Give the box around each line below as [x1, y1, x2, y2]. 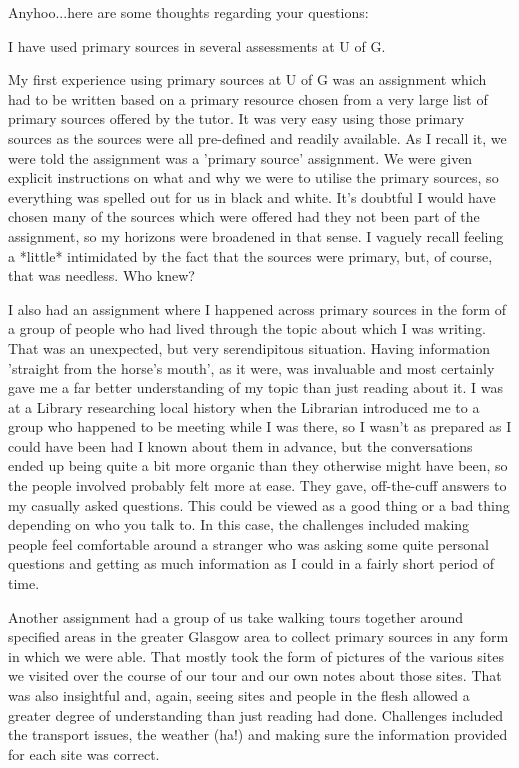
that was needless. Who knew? [8, 265, 195, 286]
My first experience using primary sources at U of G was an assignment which [8, 69, 487, 90]
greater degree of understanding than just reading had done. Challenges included [8, 704, 504, 725]
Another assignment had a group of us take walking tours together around [8, 606, 464, 627]
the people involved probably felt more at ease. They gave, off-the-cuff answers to [8, 475, 507, 496]
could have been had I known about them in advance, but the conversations [8, 435, 473, 456]
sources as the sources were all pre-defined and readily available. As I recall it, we [8, 127, 507, 148]
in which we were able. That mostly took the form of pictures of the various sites [8, 645, 504, 666]
